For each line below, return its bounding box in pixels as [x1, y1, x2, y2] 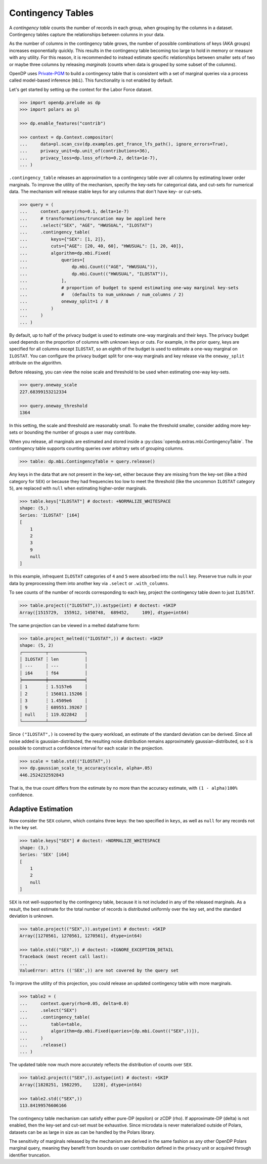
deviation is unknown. [9, 913, 54, 919]
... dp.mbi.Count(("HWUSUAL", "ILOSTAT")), [19, 271, 169, 276]
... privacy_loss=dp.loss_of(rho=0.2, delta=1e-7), [19, 155, 158, 161]
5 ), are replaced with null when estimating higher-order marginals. [9, 485, 147, 491]
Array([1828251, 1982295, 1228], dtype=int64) [19, 1082, 142, 1087]
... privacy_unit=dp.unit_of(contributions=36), [19, 148, 150, 154]
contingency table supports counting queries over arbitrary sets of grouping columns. [9, 446, 184, 451]
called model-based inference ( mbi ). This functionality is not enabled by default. [9, 77, 173, 84]
